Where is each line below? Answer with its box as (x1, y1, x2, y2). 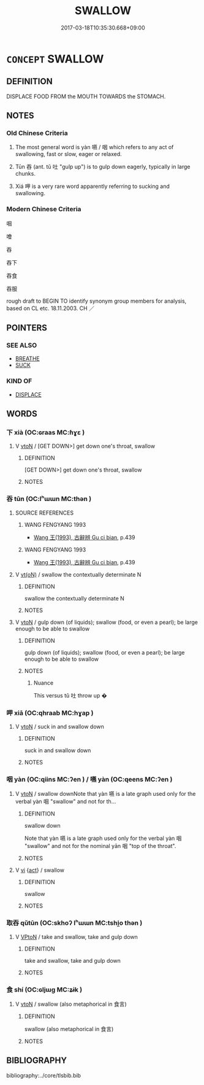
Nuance (33, 679, 54, 686)
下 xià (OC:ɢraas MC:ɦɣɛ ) (6, 428, 85, 437)
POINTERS (6, 323, 48, 333)
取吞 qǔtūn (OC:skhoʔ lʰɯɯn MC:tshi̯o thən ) (6, 919, 143, 927)
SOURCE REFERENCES (15, 509, 74, 516)
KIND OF (6, 377, 32, 386)
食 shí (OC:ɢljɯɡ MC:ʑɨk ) (6, 985, 83, 994)
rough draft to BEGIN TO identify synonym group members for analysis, (6, 297, 187, 305)
